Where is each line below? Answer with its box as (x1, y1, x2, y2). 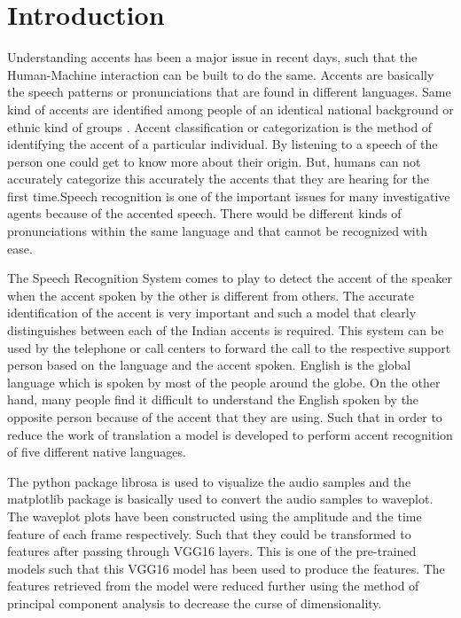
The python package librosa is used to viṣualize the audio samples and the (7, 472, 411, 490)
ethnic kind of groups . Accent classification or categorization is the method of (7, 117, 433, 136)
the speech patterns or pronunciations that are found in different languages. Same (7, 82, 451, 101)
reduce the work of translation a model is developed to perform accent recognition (7, 425, 453, 443)
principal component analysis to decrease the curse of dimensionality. (7, 593, 382, 612)
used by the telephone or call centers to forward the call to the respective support (7, 338, 451, 356)
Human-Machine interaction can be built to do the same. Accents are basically (7, 65, 434, 83)
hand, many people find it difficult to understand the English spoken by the (7, 390, 419, 409)
